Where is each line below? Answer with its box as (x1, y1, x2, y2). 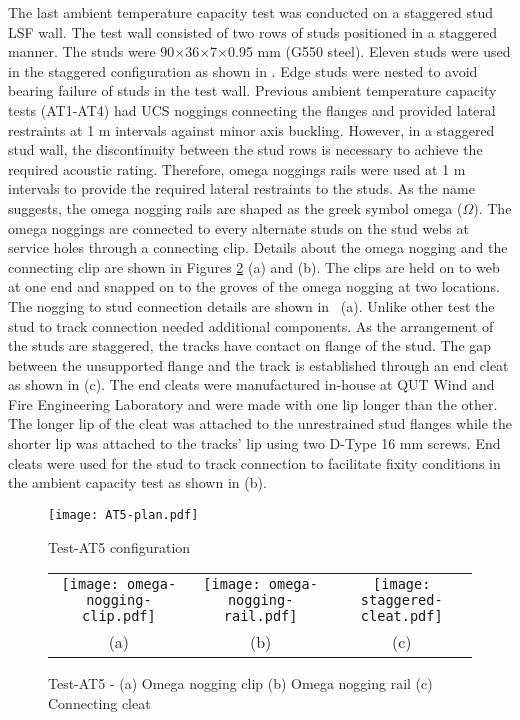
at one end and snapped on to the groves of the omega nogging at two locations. (8, 276, 500, 297)
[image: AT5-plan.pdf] (48, 507, 199, 522)
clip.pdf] (82, 608, 156, 625)
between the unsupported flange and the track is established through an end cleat (8, 354, 509, 375)
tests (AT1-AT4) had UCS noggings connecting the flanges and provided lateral (8, 99, 496, 120)
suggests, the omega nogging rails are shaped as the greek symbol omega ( (8, 197, 463, 218)
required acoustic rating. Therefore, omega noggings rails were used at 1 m (8, 158, 466, 179)
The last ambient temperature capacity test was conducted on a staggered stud (8, 2, 494, 22)
